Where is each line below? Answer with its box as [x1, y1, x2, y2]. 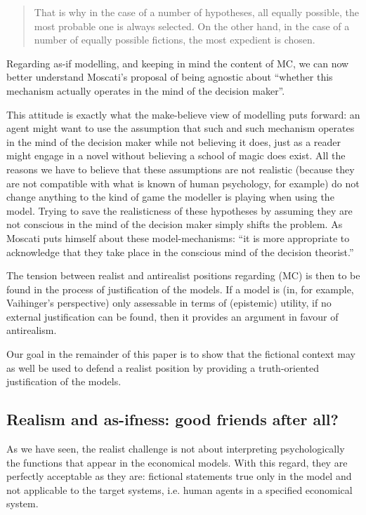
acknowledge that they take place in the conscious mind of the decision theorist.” [6, 244, 354, 259]
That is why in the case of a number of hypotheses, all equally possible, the [34, 5, 359, 19]
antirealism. [6, 323, 57, 337]
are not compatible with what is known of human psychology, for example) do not [6, 175, 360, 190]
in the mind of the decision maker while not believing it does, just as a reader [6, 134, 341, 149]
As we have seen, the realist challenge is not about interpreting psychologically [6, 441, 345, 456]
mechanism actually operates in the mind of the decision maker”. [6, 83, 285, 98]
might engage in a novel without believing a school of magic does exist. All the [6, 148, 346, 163]
